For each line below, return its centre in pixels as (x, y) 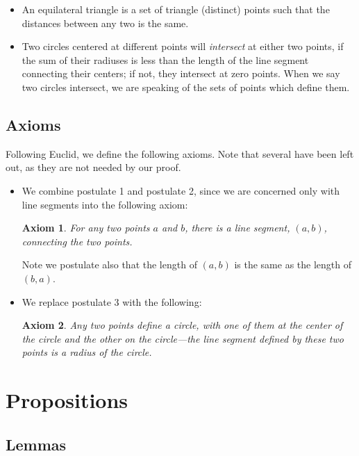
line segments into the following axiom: (105, 204)
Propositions (67, 400)
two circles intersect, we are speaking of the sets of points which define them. (186, 87)
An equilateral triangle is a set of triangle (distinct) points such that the (176, 9)
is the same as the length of (293, 264)
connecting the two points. (77, 241)
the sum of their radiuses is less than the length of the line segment (165, 59)
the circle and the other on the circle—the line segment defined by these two (183, 338)
